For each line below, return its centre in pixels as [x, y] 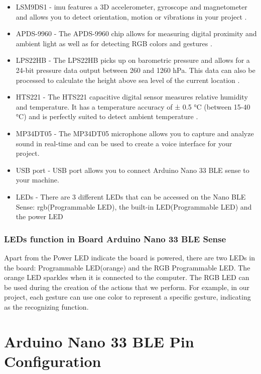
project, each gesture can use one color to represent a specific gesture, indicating [127, 297]
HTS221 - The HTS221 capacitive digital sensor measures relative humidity [132, 97]
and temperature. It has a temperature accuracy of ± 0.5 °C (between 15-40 [133, 106]
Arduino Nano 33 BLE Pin [99, 341]
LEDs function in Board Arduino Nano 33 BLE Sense [115, 239]
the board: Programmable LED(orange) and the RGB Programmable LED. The [127, 267]
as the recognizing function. [46, 306]
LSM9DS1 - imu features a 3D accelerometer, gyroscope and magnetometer [132, 7]
